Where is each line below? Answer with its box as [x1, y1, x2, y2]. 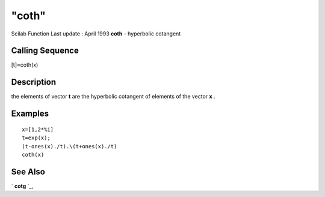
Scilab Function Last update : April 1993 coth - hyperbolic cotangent [11, 30, 181, 37]
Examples [11, 109, 49, 119]
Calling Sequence [11, 46, 79, 56]
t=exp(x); [22, 135, 51, 141]
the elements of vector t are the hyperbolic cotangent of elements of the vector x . [11, 93, 216, 100]
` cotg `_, [11, 182, 34, 189]
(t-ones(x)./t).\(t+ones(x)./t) [22, 143, 117, 150]
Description [11, 77, 57, 87]
